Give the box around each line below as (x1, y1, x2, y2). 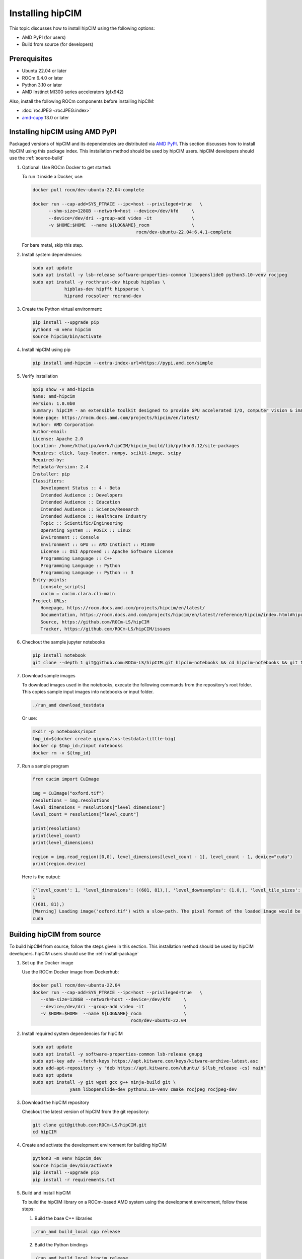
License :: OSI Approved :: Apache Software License (40, 548, 174, 554)
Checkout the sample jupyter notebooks (22, 639, 105, 645)
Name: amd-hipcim (32, 393, 75, 399)
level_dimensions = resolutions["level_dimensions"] (32, 805, 166, 810)
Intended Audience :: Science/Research (40, 506, 139, 512)
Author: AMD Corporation (32, 422, 94, 428)
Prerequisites (9, 54, 52, 63)
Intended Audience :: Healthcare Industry (40, 514, 147, 519)
